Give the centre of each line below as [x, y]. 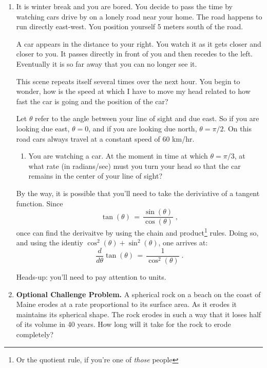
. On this [237, 128]
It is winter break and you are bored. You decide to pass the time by [124, 6]
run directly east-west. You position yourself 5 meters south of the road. [130, 26]
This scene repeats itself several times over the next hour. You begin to [128, 81]
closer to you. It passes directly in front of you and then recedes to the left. [134, 54]
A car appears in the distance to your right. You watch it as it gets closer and [139, 43]
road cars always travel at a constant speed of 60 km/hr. [105, 138]
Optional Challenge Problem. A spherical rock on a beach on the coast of [138, 294]
